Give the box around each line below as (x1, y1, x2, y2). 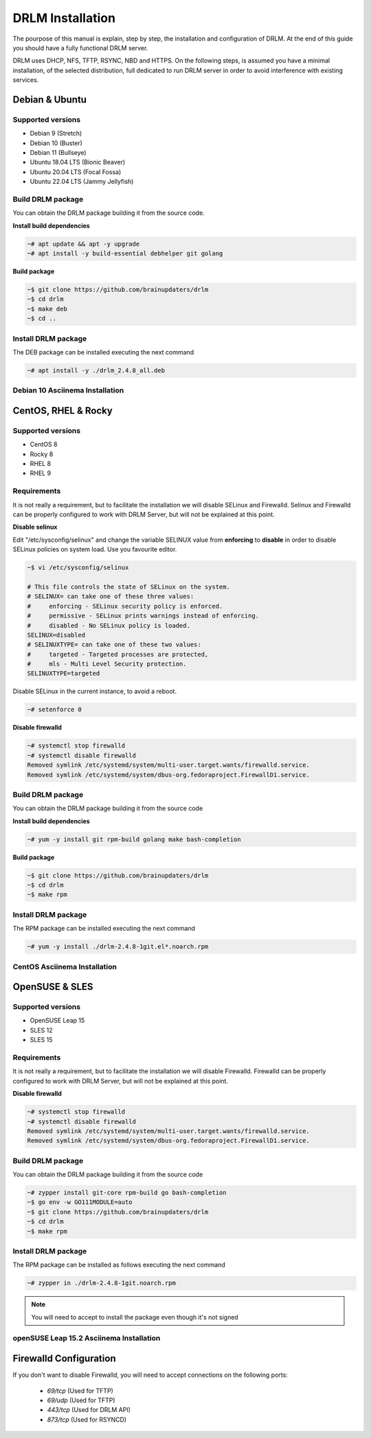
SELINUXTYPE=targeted (27, 670, 100, 677)
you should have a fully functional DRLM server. (12, 43, 148, 52)
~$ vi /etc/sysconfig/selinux (27, 564, 129, 571)
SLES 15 (30, 1036, 53, 1044)
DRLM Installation (12, 10, 116, 25)
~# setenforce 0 (27, 706, 82, 714)
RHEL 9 (30, 469, 52, 478)
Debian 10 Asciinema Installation (12, 385, 124, 395)
